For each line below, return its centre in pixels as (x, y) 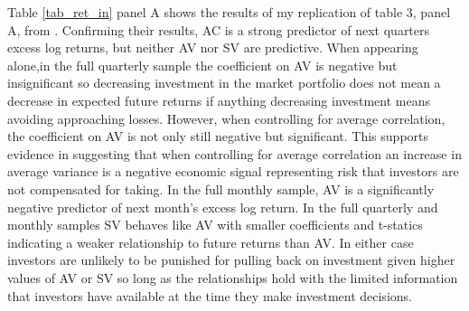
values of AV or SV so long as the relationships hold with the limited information (233, 277)
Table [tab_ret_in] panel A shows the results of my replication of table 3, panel (229, 12)
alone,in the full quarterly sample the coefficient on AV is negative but (202, 65)
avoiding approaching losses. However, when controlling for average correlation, (226, 118)
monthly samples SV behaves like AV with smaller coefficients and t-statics (215, 225)
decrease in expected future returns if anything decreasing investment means (219, 100)
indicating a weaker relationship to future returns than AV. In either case (211, 242)
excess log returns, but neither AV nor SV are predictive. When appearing (213, 47)
